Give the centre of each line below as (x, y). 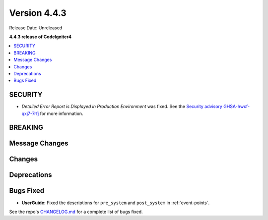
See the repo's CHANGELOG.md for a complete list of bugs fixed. (76, 212)
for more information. (62, 113)
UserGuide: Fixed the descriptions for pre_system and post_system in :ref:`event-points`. (116, 203)
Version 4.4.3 (38, 13)
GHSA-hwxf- (237, 107)
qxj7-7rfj (30, 113)
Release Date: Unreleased (36, 28)
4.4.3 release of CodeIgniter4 (40, 37)
